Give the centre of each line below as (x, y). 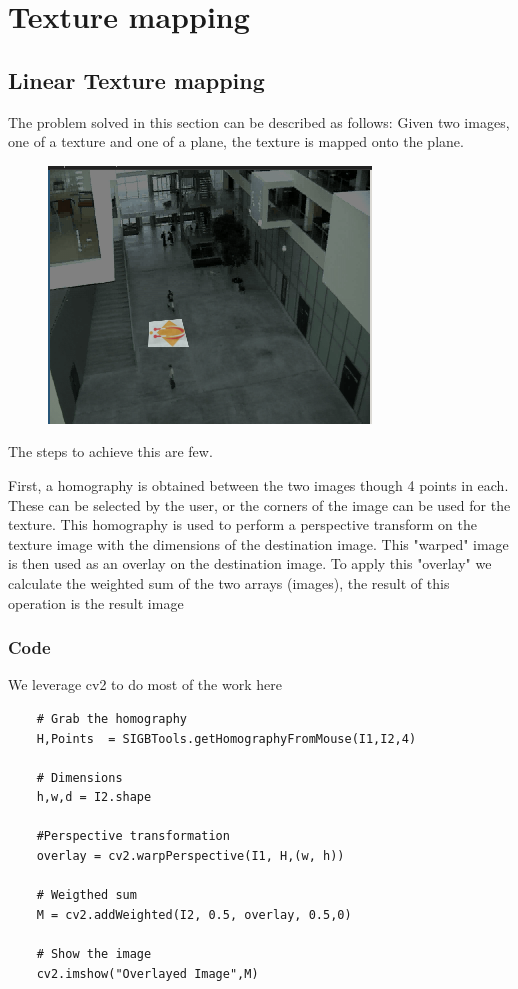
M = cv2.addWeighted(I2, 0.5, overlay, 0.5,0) (194, 914)
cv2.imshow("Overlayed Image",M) (147, 973)
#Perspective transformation (133, 836)
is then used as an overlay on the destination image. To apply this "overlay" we (250, 563)
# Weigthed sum (86, 895)
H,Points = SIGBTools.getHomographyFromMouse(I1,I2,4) (226, 738)
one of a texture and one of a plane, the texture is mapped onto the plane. (236, 141)
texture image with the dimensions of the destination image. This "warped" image (258, 543)
